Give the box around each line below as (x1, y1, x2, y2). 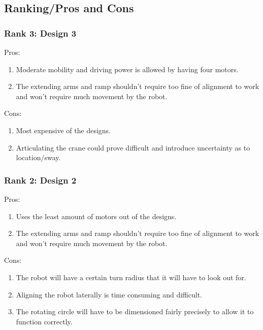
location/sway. (16, 152, 61, 163)
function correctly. (16, 316, 73, 326)
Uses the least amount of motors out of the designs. (16, 211, 177, 221)
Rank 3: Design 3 (4, 26, 77, 39)
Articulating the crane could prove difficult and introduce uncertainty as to (16, 142, 250, 153)
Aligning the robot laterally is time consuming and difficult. (16, 289, 203, 299)
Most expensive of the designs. (16, 125, 111, 135)
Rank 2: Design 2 (4, 173, 77, 186)
